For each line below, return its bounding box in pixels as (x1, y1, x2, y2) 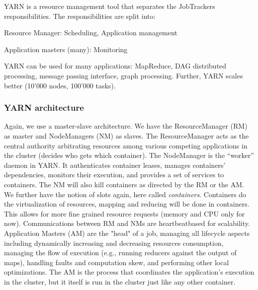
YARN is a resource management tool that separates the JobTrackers (4, 1, 215, 11)
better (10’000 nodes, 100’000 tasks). (4, 80, 116, 90)
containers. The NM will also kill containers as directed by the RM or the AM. (4, 179, 244, 189)
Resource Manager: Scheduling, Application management (4, 27, 177, 38)
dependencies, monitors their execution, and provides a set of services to (4, 169, 224, 180)
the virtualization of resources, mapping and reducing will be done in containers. (4, 199, 250, 209)
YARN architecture (4, 101, 84, 114)
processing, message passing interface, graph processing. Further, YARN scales (4, 70, 243, 80)
